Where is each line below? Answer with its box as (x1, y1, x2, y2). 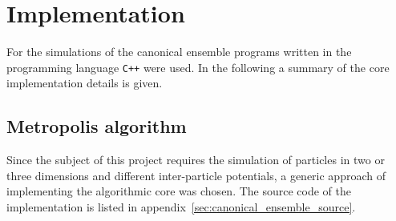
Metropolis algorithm (6, 114, 187, 139)
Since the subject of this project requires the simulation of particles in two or (6, 151, 385, 168)
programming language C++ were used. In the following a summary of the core (6, 58, 390, 75)
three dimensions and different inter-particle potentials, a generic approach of (6, 167, 386, 183)
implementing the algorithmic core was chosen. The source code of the (6, 183, 352, 199)
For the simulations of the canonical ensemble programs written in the (6, 43, 352, 60)
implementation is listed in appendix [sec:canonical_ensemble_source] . (6, 198, 356, 215)
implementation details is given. (6, 74, 163, 91)
